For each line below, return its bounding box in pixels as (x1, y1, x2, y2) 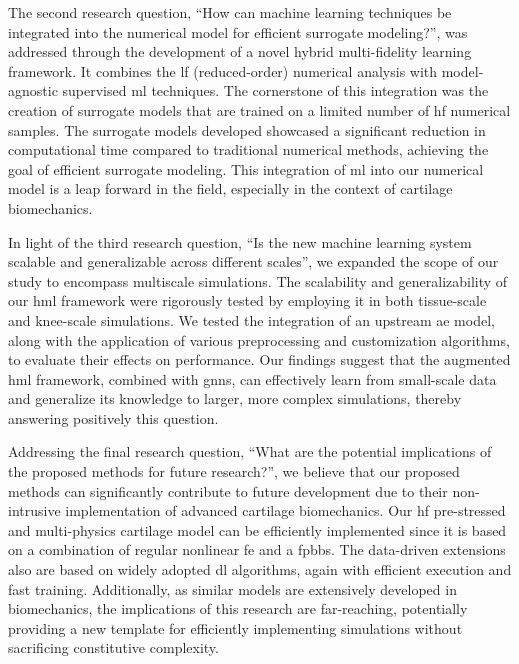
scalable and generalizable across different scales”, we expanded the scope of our (8, 251, 499, 272)
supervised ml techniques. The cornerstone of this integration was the (62, 80, 489, 101)
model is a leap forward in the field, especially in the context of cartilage (8, 178, 453, 199)
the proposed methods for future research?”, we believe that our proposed (8, 461, 460, 482)
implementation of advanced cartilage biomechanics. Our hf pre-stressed (65, 500, 506, 521)
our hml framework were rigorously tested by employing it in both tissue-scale (8, 290, 487, 311)
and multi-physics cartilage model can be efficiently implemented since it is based (8, 519, 507, 540)
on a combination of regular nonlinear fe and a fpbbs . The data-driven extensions (8, 539, 506, 560)
